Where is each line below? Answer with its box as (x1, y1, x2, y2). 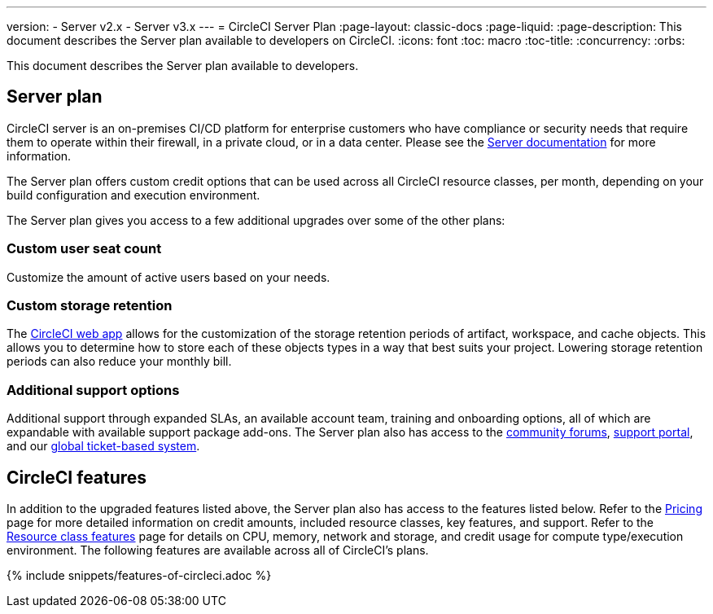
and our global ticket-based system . (7, 439, 200, 454)
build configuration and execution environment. (7, 187, 260, 202)
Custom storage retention (7, 296, 173, 314)
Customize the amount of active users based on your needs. (7, 270, 330, 284)
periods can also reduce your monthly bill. (7, 354, 232, 369)
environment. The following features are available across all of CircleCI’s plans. (7, 542, 429, 557)
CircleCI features (7, 467, 147, 488)
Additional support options (7, 381, 180, 398)
